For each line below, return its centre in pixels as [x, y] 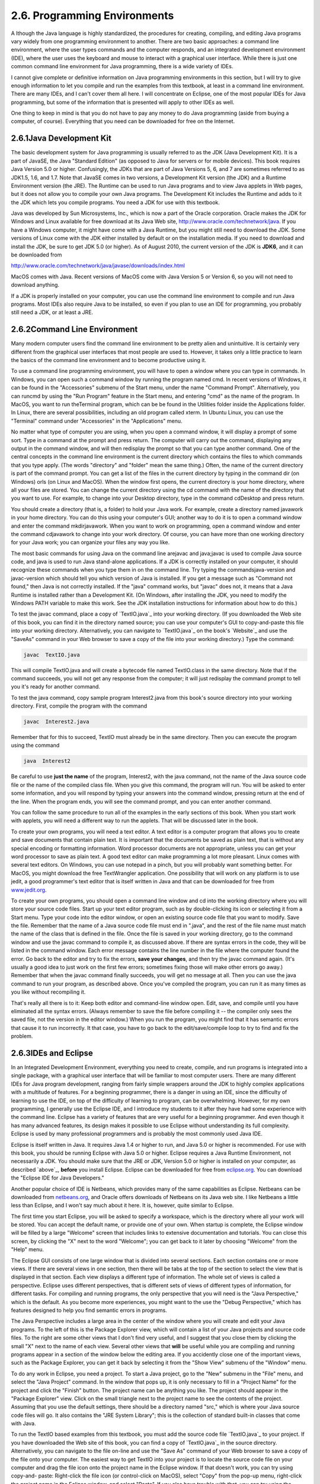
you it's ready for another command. [56, 687]
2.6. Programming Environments [92, 15]
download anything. [35, 285]
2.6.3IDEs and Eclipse [52, 1053]
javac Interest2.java [56, 722]
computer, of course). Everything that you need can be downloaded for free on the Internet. [123, 121]
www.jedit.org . [29, 890]
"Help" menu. [28, 1250]
